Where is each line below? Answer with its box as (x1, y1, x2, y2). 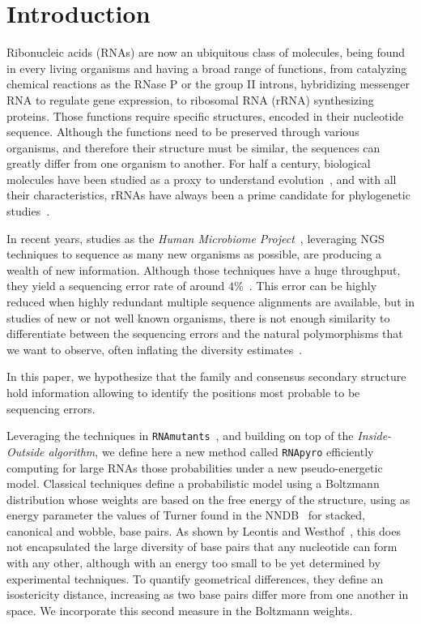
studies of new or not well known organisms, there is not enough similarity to (6, 309, 390, 326)
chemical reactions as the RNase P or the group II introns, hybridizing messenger (6, 75, 410, 92)
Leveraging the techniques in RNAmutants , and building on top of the (6, 427, 354, 444)
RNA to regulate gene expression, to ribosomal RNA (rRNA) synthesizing (6, 91, 374, 108)
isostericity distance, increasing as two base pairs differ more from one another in (6, 586, 409, 603)
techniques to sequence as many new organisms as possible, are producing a (6, 246, 382, 263)
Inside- (357, 427, 392, 444)
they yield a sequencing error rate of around (6, 277, 225, 294)
